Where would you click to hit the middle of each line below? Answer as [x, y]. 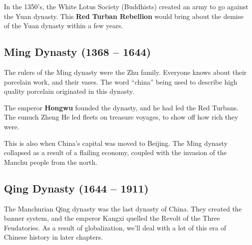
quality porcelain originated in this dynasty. [69, 91]
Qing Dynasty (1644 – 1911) [76, 188]
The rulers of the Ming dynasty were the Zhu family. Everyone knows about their [125, 72]
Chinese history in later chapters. [54, 237]
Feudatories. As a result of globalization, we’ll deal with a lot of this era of [115, 227]
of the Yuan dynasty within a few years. [63, 26]
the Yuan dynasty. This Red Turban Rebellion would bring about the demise [124, 16]
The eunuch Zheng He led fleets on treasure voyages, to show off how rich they [121, 117]
